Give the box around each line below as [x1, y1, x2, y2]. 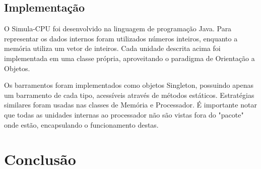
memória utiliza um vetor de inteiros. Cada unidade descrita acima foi [4, 43, 221, 53]
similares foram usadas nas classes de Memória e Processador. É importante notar [4, 99, 257, 110]
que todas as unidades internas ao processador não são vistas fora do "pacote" [4, 109, 244, 120]
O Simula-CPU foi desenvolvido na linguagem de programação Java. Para [4, 23, 232, 34]
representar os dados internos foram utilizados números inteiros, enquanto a [4, 33, 238, 43]
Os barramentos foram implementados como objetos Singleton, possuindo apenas [4, 80, 253, 90]
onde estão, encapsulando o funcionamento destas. [4, 119, 159, 130]
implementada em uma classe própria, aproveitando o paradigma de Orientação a [4, 52, 255, 63]
